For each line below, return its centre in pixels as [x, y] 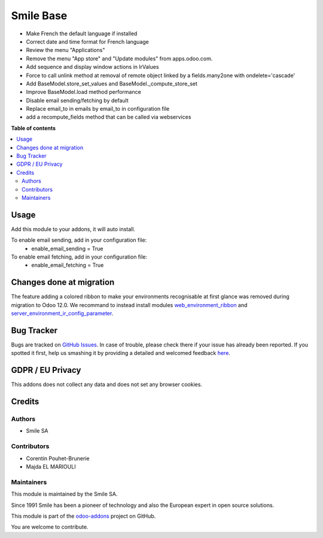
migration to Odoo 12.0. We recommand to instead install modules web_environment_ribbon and [129, 305]
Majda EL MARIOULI [51, 467]
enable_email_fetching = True [68, 265]
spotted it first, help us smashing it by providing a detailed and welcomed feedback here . [121, 353]
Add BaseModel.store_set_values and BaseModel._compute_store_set [112, 83]
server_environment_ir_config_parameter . [62, 314]
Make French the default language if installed [82, 34]
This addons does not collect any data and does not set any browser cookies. [107, 384]
